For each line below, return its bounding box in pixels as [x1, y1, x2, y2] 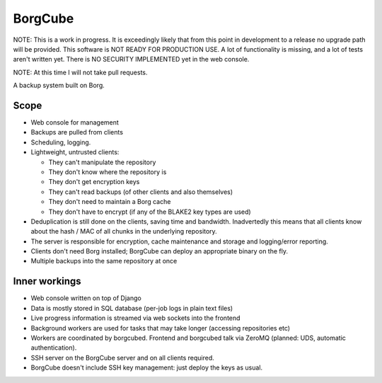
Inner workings [13, 275, 81, 287]
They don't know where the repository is [48, 167, 167, 176]
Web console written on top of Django [30, 294, 141, 302]
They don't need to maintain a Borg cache [48, 198, 171, 206]
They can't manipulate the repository [48, 158, 156, 166]
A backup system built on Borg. [13, 81, 105, 90]
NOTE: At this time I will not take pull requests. [13, 68, 148, 76]
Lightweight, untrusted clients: [30, 148, 120, 156]
